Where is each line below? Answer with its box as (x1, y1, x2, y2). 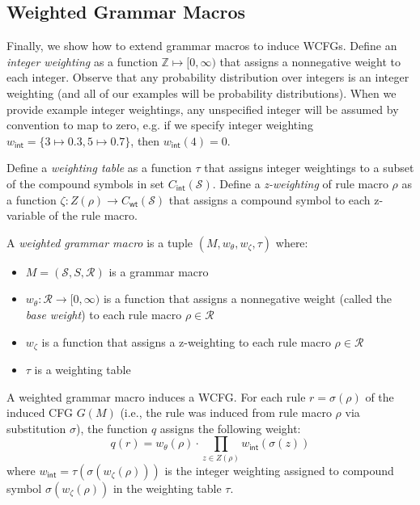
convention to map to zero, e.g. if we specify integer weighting (6, 116, 313, 133)
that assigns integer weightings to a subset (204, 159, 414, 176)
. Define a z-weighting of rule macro (212, 175, 388, 191)
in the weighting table (112, 479, 222, 496)
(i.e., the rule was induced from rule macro (120, 404, 332, 421)
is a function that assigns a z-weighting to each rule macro (41, 333, 331, 350)
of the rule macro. (49, 207, 138, 224)
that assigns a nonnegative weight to (219, 53, 401, 69)
